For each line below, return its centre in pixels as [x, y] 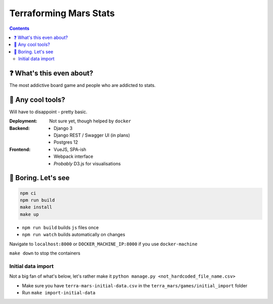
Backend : [20, 128]
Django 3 [63, 128]
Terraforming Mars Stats [62, 13]
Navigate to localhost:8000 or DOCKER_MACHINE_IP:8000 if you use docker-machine [103, 244]
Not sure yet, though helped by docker [90, 121]
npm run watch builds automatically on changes [74, 235]
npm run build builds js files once [60, 227]
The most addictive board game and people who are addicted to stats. [83, 85]
